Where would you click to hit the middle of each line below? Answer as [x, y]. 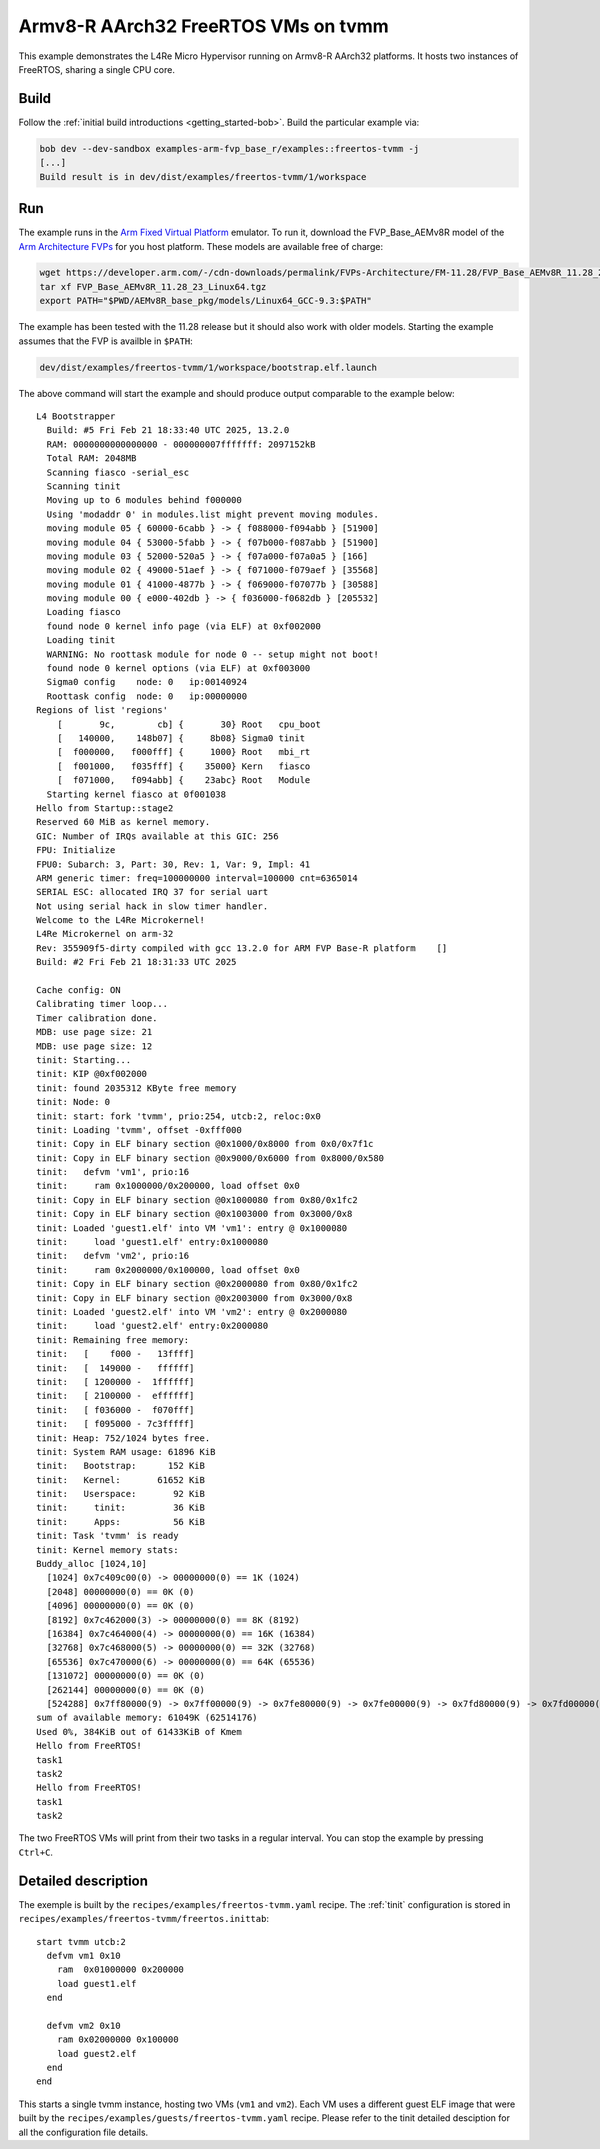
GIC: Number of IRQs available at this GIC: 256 [157, 836]
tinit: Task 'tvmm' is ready [107, 1536]
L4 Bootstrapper [76, 416]
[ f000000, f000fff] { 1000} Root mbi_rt [183, 752]
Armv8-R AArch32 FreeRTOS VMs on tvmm [203, 26]
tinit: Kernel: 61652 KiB [120, 1479]
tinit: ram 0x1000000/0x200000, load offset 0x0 [168, 1186]
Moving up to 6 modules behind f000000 [144, 500]
